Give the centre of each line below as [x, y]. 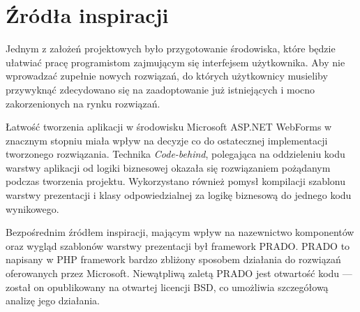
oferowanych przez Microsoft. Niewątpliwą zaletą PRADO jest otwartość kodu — [179, 273]
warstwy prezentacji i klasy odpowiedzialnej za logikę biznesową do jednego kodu [179, 195]
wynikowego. [32, 208]
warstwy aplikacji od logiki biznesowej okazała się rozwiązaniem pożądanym [168, 167]
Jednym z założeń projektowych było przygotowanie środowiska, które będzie [171, 49]
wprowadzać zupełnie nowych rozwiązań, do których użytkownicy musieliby [167, 76]
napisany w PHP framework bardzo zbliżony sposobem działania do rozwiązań [173, 259]
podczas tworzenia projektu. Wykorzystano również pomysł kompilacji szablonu [176, 181]
